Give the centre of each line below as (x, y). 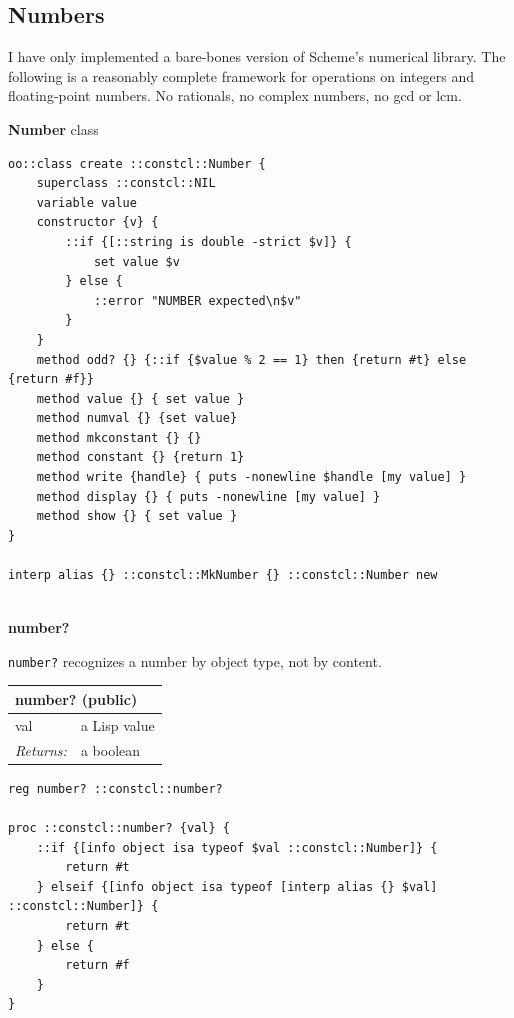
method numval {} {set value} (137, 418)
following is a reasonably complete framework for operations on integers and (241, 75)
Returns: (41, 749)
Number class (53, 128)
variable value (86, 202)
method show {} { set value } (137, 516)
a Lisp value (117, 724)
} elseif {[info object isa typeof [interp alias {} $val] (237, 886)
